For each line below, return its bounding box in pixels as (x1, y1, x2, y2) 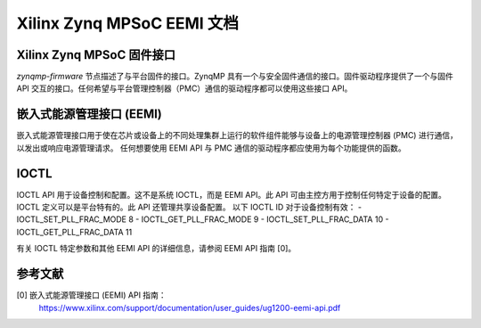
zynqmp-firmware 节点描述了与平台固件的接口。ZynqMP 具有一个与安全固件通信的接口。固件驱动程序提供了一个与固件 (16, 71, 454, 82)
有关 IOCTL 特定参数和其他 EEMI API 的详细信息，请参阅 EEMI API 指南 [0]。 (16, 243, 297, 254)
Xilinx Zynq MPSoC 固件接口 (16, 47, 175, 62)
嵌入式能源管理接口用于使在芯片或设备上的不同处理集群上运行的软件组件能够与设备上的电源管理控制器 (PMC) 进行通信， (16, 130, 458, 141)
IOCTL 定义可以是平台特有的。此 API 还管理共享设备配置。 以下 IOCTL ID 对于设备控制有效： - (16, 201, 363, 213)
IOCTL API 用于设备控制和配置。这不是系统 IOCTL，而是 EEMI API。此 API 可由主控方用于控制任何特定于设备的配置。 (16, 189, 447, 200)
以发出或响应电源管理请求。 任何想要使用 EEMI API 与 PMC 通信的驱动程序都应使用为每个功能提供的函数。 (16, 143, 407, 153)
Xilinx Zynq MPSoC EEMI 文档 (16, 13, 240, 33)
